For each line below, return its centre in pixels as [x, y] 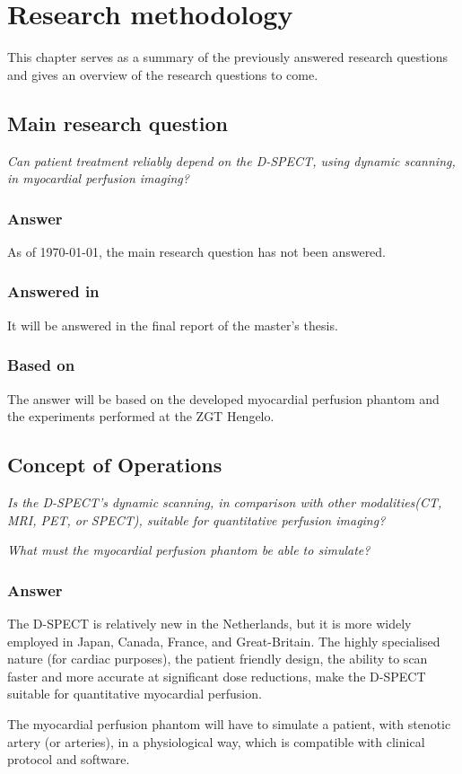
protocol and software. [69, 759]
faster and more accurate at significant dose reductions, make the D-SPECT [217, 676]
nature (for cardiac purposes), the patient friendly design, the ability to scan [218, 659]
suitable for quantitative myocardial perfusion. [135, 694]
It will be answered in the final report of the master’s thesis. [173, 325]
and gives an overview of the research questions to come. [163, 74]
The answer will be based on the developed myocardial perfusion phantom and [223, 398]
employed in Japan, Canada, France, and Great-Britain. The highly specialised [224, 641]
